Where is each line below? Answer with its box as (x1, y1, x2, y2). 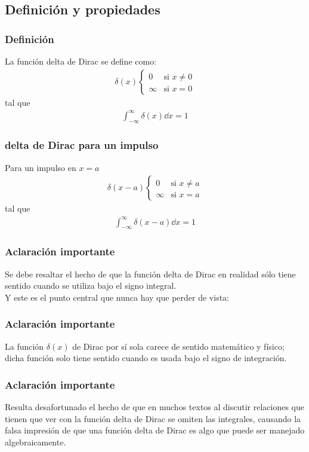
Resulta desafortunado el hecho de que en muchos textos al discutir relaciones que (5, 400, 305, 413)
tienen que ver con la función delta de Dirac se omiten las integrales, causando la (5, 412, 301, 424)
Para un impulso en (5, 161, 76, 173)
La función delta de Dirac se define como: (5, 55, 157, 67)
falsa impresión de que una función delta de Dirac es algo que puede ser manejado (5, 424, 305, 436)
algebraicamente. (5, 435, 66, 448)
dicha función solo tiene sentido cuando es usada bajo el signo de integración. (5, 352, 287, 364)
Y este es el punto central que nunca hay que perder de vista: (5, 291, 229, 303)
